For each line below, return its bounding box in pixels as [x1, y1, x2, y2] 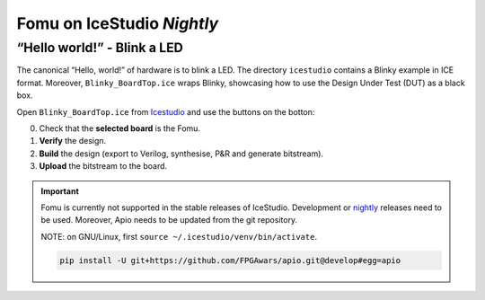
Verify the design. [39, 136, 107, 146]
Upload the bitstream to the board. [39, 161, 168, 172]
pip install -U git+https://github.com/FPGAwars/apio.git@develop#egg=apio [59, 255, 401, 265]
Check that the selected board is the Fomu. [39, 122, 201, 134]
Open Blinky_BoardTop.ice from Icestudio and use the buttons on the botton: [16, 106, 315, 117]
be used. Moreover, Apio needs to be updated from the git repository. [40, 215, 298, 225]
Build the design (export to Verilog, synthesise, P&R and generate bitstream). [39, 148, 323, 159]
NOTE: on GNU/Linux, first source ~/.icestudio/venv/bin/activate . [40, 231, 318, 242]
